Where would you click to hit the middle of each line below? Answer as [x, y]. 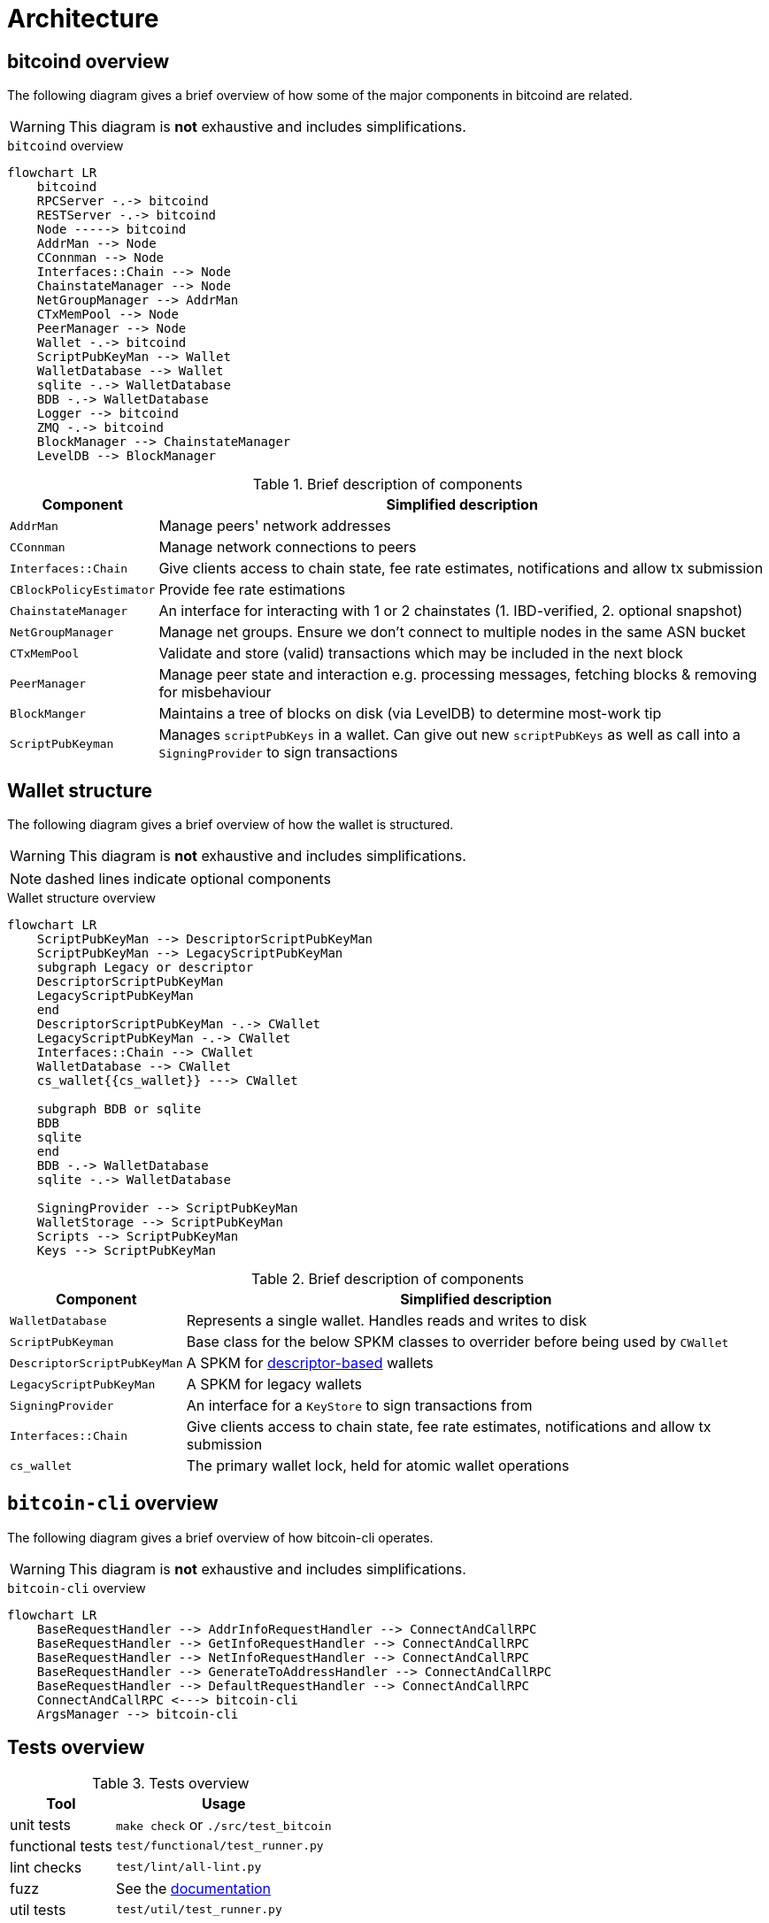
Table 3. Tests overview [170, 1783]
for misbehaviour [215, 692]
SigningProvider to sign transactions [278, 753]
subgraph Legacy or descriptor [145, 968]
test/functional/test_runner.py [219, 1846]
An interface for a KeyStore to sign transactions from [359, 1406]
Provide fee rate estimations [252, 590]
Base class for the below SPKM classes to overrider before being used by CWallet [458, 1342]
